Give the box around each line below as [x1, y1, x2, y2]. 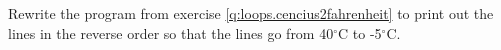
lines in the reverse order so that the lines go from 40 [8, 22, 334, 43]
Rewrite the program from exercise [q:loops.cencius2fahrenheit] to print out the [8, 3, 494, 23]
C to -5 [338, 22, 382, 43]
